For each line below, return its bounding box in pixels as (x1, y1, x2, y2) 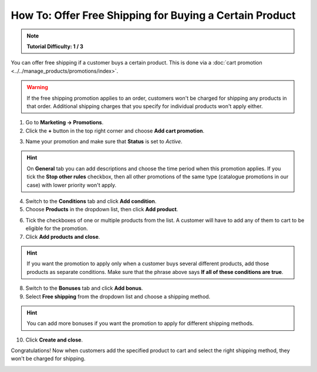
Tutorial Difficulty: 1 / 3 (26, 43, 83, 50)
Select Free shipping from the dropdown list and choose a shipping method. (25, 293, 211, 300)
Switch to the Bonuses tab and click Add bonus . (25, 285, 143, 292)
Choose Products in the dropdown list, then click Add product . (25, 206, 178, 213)
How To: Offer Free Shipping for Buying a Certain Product (11, 9, 296, 22)
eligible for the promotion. (25, 225, 88, 232)
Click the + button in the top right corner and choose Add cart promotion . (25, 127, 205, 134)
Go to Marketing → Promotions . (25, 119, 104, 126)
